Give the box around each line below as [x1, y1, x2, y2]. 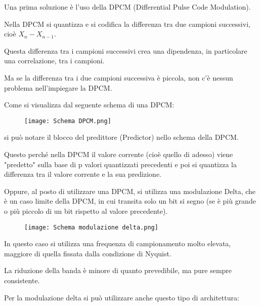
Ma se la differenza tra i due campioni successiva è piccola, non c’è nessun [4, 72, 233, 83]
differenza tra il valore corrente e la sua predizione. [4, 169, 162, 179]
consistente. [4, 275, 40, 285]
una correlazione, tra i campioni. [4, 55, 105, 66]
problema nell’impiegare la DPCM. [4, 82, 112, 93]
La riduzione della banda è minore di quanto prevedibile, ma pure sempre [4, 265, 232, 276]
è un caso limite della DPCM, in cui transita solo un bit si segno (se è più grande [4, 196, 256, 206]
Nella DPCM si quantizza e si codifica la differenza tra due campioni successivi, [4, 18, 250, 29]
